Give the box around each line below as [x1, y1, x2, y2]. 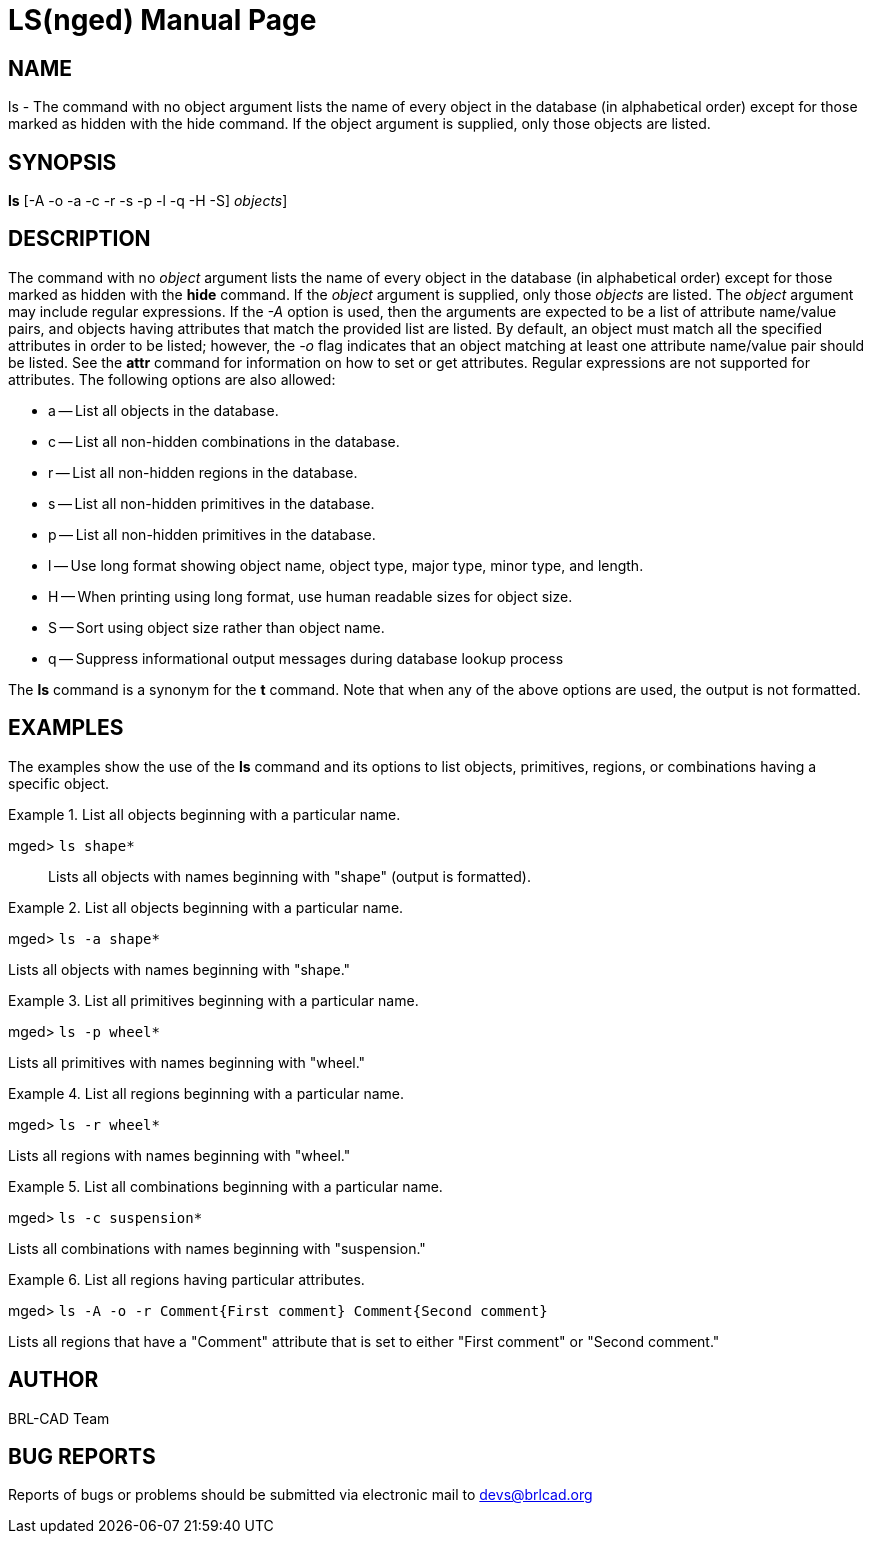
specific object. [8, 774, 110, 792]
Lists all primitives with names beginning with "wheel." [8, 1053, 366, 1071]
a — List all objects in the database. [48, 401, 279, 419]
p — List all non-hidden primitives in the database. [48, 525, 376, 543]
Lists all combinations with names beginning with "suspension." [8, 1239, 426, 1257]
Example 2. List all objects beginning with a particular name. [8, 898, 404, 916]
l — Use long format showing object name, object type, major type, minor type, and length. [48, 556, 644, 574]
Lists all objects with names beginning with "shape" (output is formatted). [48, 867, 531, 885]
